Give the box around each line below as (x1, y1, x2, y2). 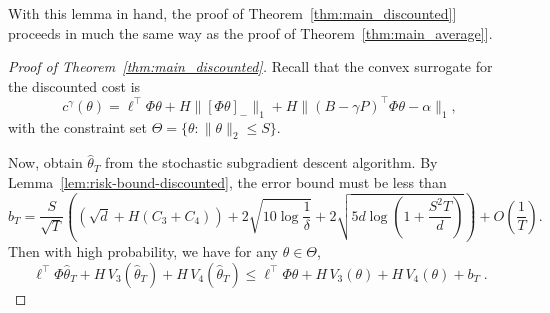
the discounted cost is (8, 75, 141, 96)
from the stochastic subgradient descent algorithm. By (105, 152, 438, 173)
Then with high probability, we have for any (8, 241, 279, 262)
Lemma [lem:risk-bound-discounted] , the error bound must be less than (8, 172, 447, 193)
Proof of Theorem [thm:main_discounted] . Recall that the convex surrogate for (8, 56, 493, 77)
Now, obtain (8, 152, 83, 173)
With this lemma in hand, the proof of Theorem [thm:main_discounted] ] (8, 3, 457, 23)
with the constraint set (8, 116, 148, 137)
